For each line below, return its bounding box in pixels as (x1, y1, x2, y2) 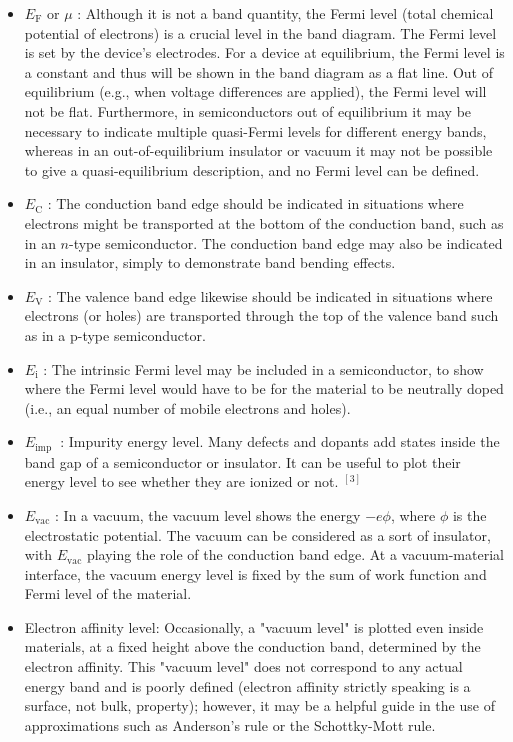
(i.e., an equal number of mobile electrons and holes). (24, 397, 351, 418)
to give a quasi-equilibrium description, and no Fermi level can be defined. (24, 159, 480, 180)
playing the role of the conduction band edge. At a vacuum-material (86, 544, 504, 565)
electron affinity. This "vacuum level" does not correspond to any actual (24, 656, 463, 677)
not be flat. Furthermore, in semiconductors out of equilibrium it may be (24, 100, 472, 121)
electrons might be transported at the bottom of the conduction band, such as (24, 212, 504, 233)
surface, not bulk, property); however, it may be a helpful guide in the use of (24, 695, 495, 716)
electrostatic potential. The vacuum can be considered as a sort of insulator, (24, 524, 491, 545)
